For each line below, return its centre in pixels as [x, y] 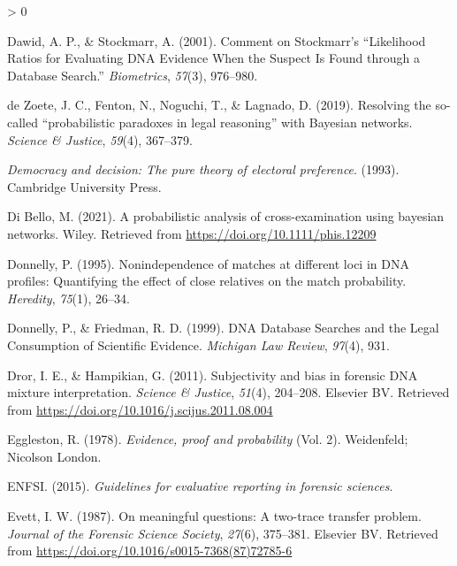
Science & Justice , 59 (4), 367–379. [100, 139]
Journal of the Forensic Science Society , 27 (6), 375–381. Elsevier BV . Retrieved [223, 533]
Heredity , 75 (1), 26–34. [69, 298]
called [23, 122]
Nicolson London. [54, 456]
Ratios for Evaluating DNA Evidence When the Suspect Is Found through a [213, 58]
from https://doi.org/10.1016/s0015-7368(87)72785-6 [150, 551]
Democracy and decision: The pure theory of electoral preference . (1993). [203, 169]
